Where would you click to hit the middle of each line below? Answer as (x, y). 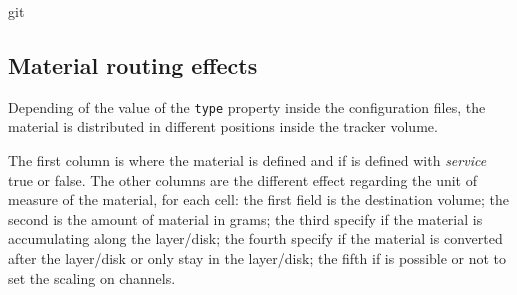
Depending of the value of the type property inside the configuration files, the (247, 106)
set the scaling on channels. (92, 277)
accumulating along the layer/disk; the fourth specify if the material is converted (255, 238)
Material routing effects (133, 64)
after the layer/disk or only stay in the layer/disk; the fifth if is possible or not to (257, 258)
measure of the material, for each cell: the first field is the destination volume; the (258, 199)
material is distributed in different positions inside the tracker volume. (223, 126)
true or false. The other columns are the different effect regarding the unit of (243, 179)
